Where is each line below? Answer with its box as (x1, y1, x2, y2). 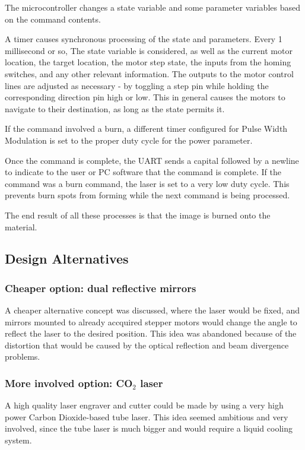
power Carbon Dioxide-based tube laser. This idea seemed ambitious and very (5, 410, 288, 423)
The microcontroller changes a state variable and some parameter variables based (5, 1, 300, 13)
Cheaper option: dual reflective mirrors (5, 280, 196, 295)
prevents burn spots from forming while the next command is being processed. (5, 189, 290, 201)
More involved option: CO (5, 375, 133, 390)
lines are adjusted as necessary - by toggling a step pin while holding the (5, 79, 269, 91)
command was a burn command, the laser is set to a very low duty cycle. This (5, 177, 290, 189)
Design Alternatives (5, 249, 129, 268)
